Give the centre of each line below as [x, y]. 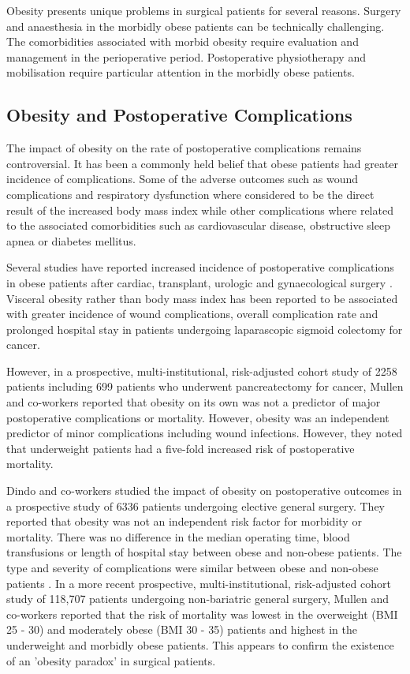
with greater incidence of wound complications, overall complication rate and [192, 314]
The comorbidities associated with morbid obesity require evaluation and [183, 41]
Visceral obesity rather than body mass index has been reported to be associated [202, 298]
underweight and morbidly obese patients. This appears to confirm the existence [200, 644]
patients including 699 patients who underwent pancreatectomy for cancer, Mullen [205, 386]
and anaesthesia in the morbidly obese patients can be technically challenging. [196, 26]
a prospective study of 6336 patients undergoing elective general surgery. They [196, 505]
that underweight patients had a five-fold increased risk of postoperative [181, 448]
